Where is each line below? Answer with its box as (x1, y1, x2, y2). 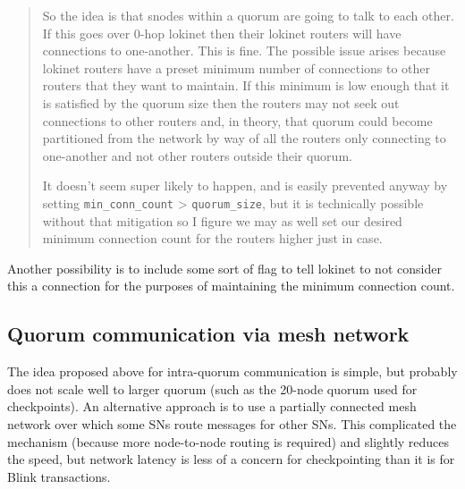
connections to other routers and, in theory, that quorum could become (42, 111, 433, 130)
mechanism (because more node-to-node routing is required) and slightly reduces (7, 432, 450, 451)
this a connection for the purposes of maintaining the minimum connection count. (7, 276, 455, 295)
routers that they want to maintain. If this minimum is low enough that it (42, 76, 450, 95)
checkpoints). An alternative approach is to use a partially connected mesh (7, 397, 417, 416)
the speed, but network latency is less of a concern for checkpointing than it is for (7, 450, 455, 468)
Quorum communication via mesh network (7, 320, 410, 348)
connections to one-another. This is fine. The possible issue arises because (42, 41, 446, 60)
